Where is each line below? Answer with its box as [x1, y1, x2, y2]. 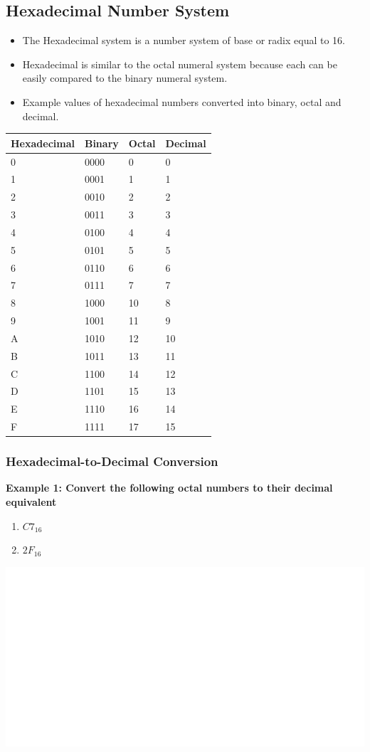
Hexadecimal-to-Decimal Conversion [6, 452, 218, 470]
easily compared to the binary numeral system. [22, 70, 228, 85]
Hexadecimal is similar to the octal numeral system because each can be [22, 56, 337, 71]
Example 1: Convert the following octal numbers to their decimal [6, 480, 333, 495]
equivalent [6, 494, 57, 509]
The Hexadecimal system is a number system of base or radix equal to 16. [22, 33, 345, 48]
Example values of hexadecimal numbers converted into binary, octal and [22, 94, 342, 109]
